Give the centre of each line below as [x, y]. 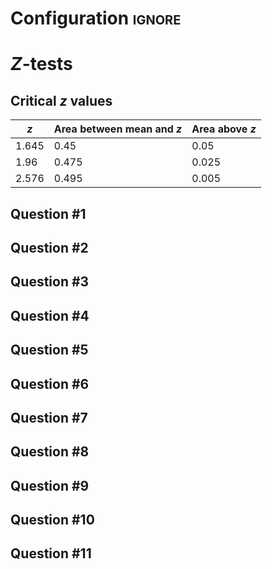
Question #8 [50, 452]
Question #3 [50, 282]
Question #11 [51, 553]
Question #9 [50, 485]
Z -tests [41, 64]
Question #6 [50, 383]
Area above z [224, 129]
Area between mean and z [118, 129]
